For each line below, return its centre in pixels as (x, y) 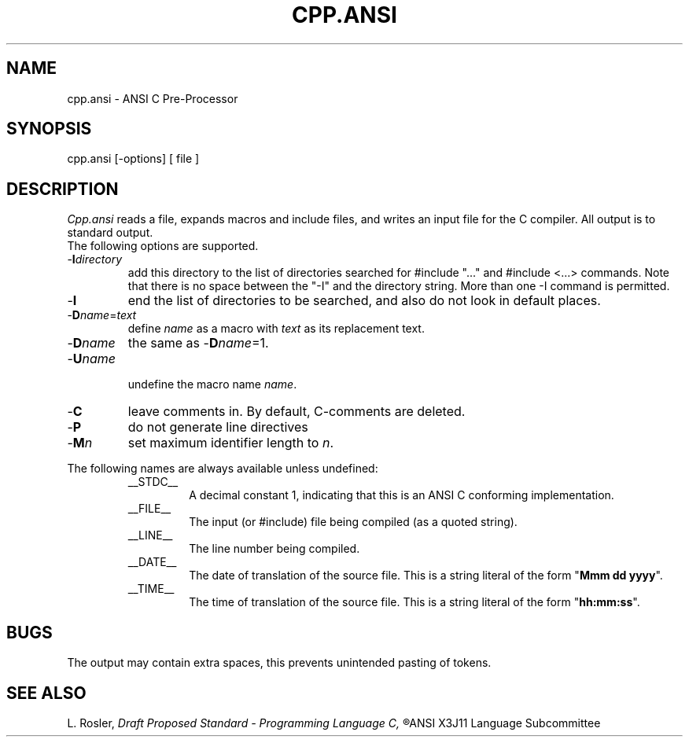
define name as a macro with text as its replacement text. (276, 329)
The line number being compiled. (274, 549)
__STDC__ (153, 482)
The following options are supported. (163, 246)
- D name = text (102, 315)
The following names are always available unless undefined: (223, 469)
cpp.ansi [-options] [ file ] (133, 159)
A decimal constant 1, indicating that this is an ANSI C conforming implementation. (402, 495)
